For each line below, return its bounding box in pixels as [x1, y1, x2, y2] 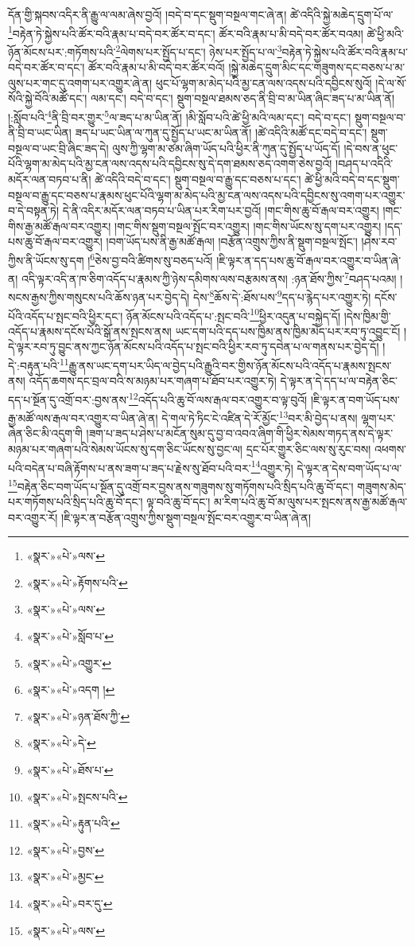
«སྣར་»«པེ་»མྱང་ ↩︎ [26, 868, 104, 885]
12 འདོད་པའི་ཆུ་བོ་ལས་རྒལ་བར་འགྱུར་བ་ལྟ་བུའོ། [128, 388, 308, 407]
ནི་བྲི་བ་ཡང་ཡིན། [8, 124, 72, 141]
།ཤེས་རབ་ [361, 233, 398, 250]
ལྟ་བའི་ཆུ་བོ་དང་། [146, 493, 211, 510]
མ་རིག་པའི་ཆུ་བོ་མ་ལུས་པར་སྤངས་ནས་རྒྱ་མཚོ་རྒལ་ [214, 493, 408, 510]
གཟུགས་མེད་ [357, 477, 406, 494]
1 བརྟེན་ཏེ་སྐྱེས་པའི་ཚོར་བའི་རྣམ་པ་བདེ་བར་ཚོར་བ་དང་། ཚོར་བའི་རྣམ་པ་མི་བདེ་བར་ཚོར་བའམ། [8, 22, 363, 41]
